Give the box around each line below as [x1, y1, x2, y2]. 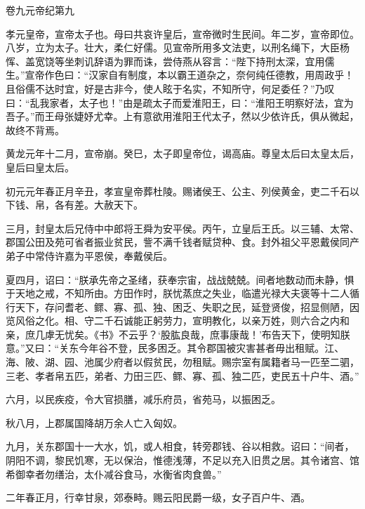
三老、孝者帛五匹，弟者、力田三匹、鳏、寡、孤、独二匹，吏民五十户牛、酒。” [6, 368, 359, 383]
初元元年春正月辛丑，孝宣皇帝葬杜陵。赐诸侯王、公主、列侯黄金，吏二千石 [6, 183, 350, 198]
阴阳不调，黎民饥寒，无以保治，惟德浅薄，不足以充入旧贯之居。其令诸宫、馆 [6, 453, 359, 468]
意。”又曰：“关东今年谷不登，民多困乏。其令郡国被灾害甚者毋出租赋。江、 [6, 341, 345, 355]
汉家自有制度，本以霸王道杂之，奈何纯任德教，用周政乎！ [88, 67, 354, 82]
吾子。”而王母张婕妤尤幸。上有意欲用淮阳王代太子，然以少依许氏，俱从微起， [6, 109, 359, 124]
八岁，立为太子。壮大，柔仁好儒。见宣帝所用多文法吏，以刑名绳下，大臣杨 [6, 40, 350, 55]
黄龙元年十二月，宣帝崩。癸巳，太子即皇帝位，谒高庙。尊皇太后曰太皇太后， [6, 146, 359, 161]
